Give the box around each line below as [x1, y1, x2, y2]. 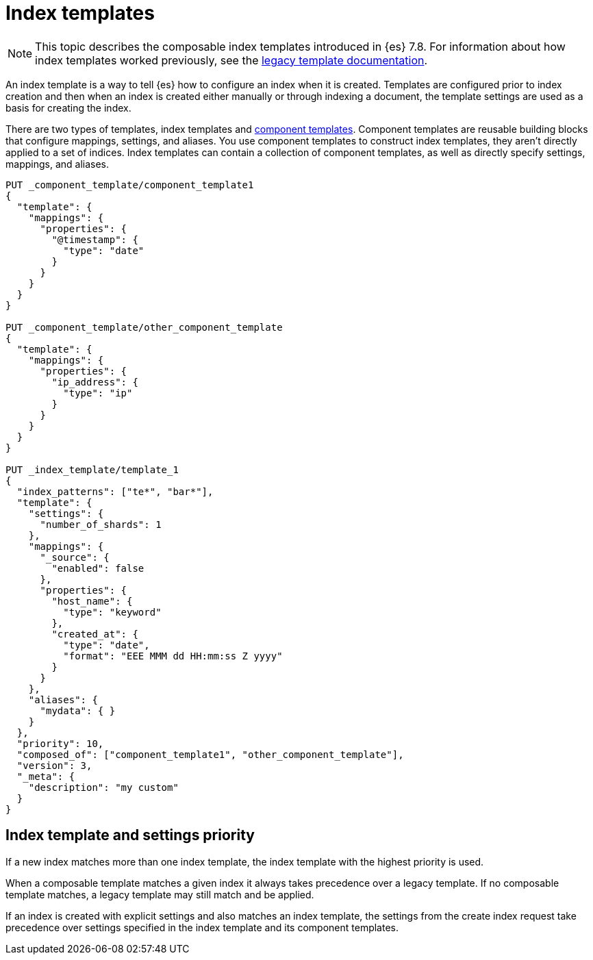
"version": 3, [16, 759, 92, 771]
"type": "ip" [63, 387, 133, 399]
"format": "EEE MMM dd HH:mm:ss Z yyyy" [63, 650, 283, 661]
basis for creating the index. [5, 101, 131, 114]
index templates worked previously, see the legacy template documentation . [35, 53, 428, 67]
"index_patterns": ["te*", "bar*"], [16, 485, 214, 497]
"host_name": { [51, 595, 133, 607]
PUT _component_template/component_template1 [5, 179, 254, 190]
